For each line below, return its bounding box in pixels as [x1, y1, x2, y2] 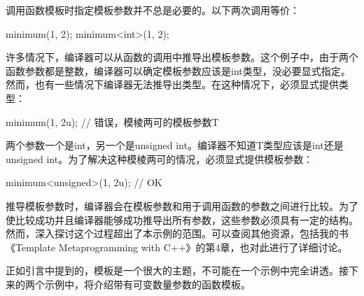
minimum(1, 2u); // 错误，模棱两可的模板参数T [6, 114, 219, 129]
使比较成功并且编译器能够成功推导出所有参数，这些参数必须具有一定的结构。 [6, 212, 358, 227]
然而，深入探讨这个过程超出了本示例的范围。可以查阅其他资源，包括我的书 [6, 226, 349, 241]
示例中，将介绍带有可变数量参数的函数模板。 [44, 276, 251, 291]
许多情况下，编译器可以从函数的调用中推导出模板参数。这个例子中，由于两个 [6, 50, 358, 64]
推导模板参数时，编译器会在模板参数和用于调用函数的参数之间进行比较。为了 [6, 198, 358, 213]
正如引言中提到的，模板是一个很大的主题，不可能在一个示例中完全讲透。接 [6, 263, 349, 278]
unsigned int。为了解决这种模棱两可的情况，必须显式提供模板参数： [6, 151, 314, 166]
